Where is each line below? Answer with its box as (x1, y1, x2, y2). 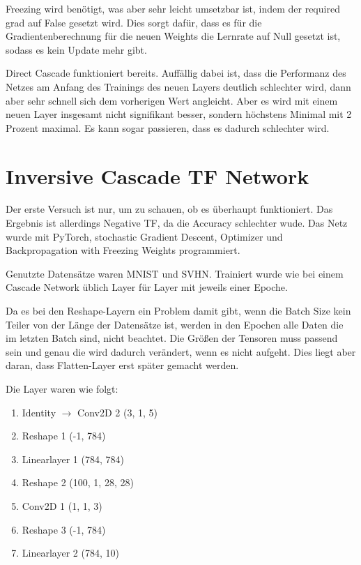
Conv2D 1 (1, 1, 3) (22, 498, 102, 513)
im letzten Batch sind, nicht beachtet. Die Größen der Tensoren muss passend (6, 331, 338, 345)
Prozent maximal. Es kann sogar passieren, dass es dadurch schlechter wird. (6, 120, 330, 135)
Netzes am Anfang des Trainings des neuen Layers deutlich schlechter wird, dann (6, 79, 351, 93)
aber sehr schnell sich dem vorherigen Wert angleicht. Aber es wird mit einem (6, 93, 338, 107)
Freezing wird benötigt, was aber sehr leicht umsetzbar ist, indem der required (6, 1, 340, 15)
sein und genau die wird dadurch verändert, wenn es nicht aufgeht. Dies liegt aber (6, 344, 356, 359)
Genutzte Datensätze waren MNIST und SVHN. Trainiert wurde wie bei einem (6, 266, 344, 280)
